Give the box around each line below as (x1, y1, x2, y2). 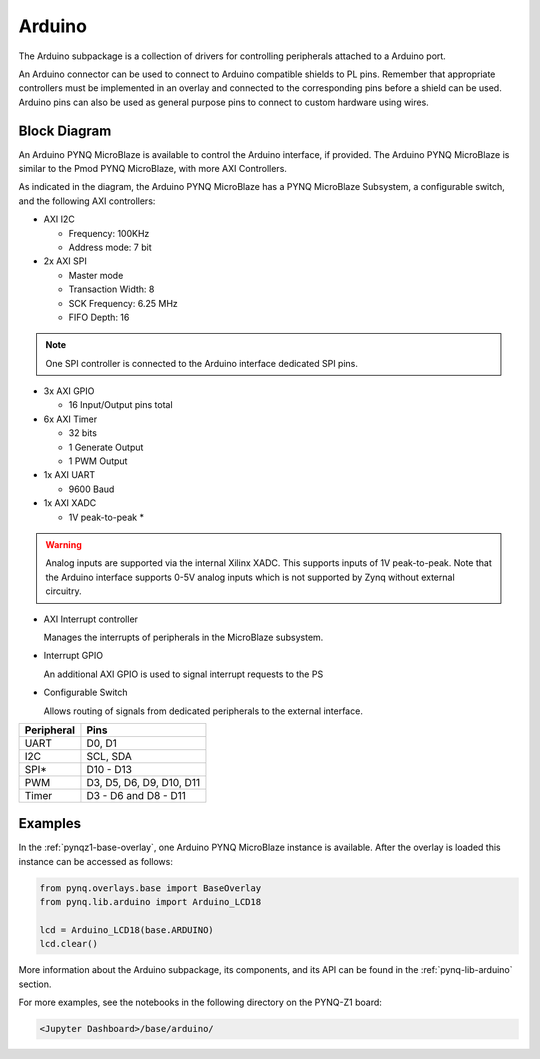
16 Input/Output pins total (68, 399, 174, 411)
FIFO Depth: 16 (68, 311, 130, 323)
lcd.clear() (39, 938, 99, 950)
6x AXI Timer (43, 413, 98, 425)
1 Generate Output (68, 441, 144, 453)
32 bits (68, 427, 97, 439)
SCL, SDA (86, 749, 132, 763)
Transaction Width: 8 (68, 283, 155, 295)
